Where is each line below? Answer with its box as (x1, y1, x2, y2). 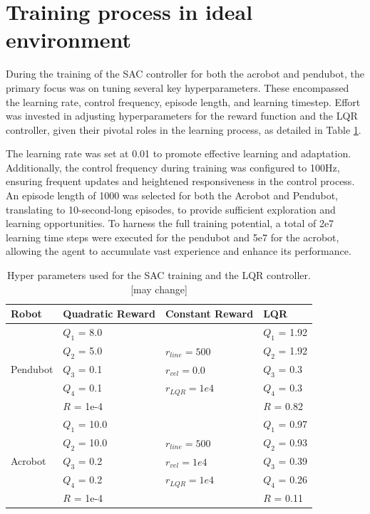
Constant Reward (165, 306, 254, 321)
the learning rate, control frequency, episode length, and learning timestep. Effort (6, 94, 361, 109)
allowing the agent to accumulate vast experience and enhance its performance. (6, 243, 351, 258)
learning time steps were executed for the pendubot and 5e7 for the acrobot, (6, 229, 339, 244)
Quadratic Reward (63, 306, 155, 321)
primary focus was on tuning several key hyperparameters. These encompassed (6, 80, 349, 95)
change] (155, 281, 187, 296)
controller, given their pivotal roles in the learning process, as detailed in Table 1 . (6, 122, 361, 137)
